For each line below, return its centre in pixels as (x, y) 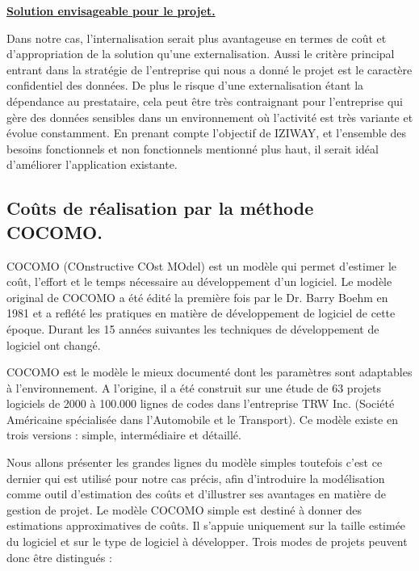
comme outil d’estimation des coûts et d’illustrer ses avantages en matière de (196, 494)
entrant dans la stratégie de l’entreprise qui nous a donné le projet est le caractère (209, 69)
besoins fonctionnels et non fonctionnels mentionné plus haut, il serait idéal (193, 148)
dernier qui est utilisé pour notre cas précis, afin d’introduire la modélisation (196, 478)
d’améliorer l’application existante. (92, 164)
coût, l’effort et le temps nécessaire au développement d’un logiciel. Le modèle (199, 281)
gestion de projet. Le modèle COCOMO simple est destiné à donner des (184, 509)
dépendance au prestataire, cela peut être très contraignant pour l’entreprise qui (205, 101)
